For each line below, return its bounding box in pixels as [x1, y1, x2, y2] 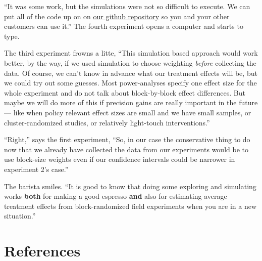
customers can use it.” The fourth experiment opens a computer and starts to [4, 21, 243, 31]
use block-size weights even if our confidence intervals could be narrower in [4, 154, 235, 164]
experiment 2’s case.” [4, 163, 69, 174]
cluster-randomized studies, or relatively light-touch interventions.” [4, 117, 210, 127]
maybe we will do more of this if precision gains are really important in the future [4, 97, 258, 108]
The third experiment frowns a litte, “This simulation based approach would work [4, 48, 258, 58]
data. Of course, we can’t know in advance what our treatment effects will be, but [4, 67, 257, 78]
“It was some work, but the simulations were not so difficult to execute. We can [4, 1, 250, 11]
